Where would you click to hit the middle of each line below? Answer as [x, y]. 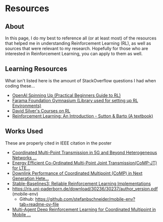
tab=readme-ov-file [39, 204]
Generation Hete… [30, 178]
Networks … [24, 157]
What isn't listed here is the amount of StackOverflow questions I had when [81, 80]
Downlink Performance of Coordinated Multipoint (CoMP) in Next [77, 173]
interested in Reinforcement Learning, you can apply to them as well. [74, 54]
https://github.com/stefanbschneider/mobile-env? [85, 199]
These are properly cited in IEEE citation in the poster [58, 143]
